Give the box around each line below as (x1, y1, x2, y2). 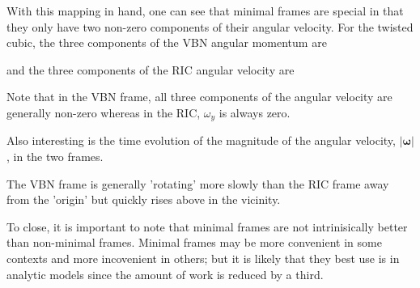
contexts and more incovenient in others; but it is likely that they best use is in (6, 249, 400, 266)
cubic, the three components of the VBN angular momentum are (6, 34, 327, 51)
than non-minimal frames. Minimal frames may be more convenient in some (6, 234, 382, 251)
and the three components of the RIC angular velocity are (6, 61, 295, 78)
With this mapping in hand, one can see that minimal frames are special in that (6, 2, 404, 19)
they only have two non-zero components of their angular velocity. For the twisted (6, 18, 414, 35)
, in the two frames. (6, 148, 104, 165)
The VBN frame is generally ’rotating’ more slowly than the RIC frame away (6, 175, 389, 192)
